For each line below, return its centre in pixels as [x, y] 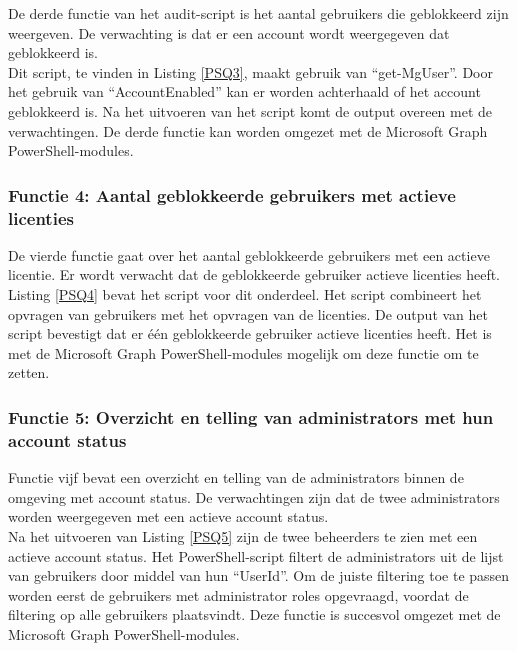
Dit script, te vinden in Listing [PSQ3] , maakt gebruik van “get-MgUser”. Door [250, 71]
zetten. [29, 372]
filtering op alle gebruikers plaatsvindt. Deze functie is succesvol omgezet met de [254, 614]
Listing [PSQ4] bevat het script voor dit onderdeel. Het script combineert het [245, 294]
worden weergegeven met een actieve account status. [168, 516]
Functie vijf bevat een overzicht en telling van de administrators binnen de [236, 477]
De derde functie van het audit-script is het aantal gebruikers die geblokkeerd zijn [258, 13]
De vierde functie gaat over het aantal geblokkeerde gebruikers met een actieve [249, 254]
